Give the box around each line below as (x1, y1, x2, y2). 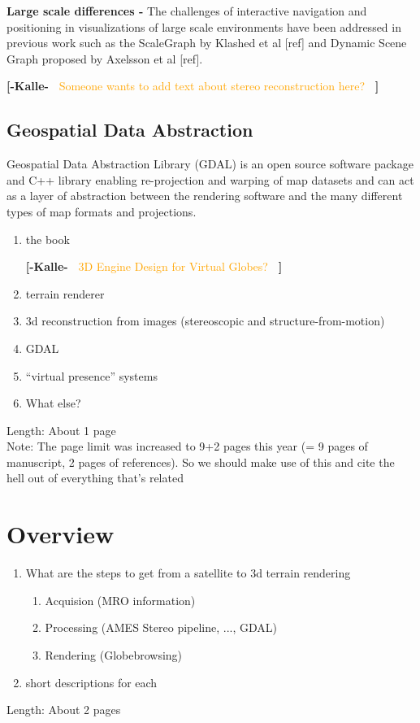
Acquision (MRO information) (45, 591, 196, 608)
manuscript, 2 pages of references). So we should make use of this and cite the (6, 453, 395, 470)
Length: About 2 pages (6, 701, 121, 718)
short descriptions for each (25, 673, 158, 690)
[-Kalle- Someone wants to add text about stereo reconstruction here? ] (6, 77, 379, 94)
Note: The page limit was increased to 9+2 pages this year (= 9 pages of (6, 438, 368, 455)
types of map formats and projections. (6, 203, 197, 220)
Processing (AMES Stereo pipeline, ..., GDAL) (45, 619, 278, 636)
